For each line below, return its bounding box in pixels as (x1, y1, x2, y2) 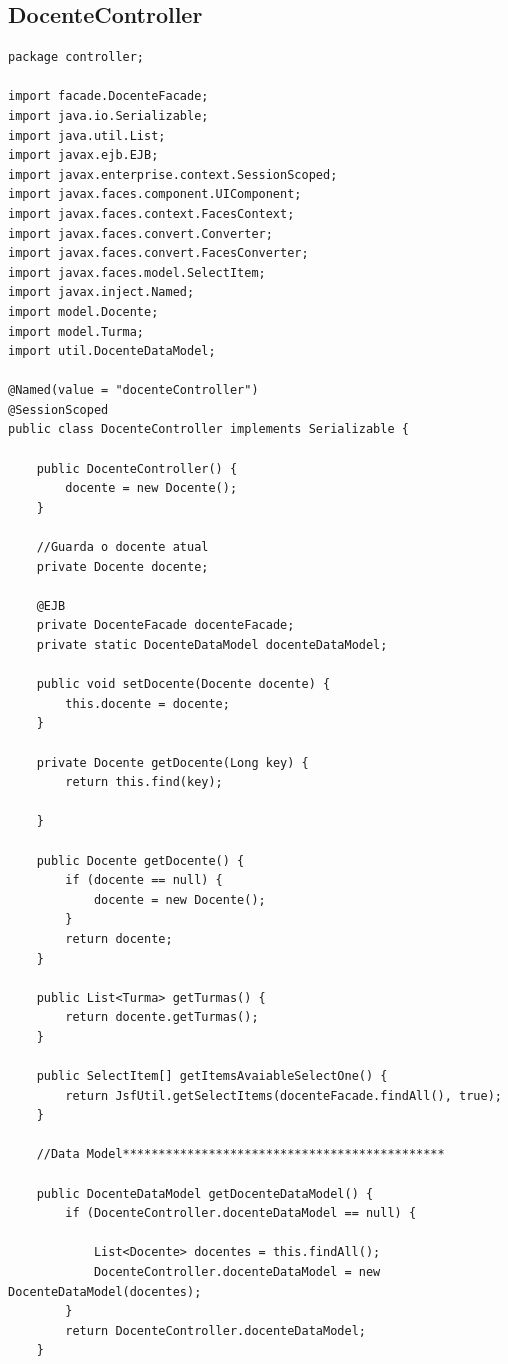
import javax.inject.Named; (8, 285, 195, 300)
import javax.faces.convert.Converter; (8, 226, 273, 241)
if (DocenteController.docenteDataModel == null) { (65, 1206, 417, 1221)
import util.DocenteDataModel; (8, 344, 216, 359)
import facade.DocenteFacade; (8, 89, 209, 104)
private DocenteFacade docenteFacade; (36, 618, 295, 633)
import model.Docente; (8, 304, 159, 319)
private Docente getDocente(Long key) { (36, 755, 309, 770)
